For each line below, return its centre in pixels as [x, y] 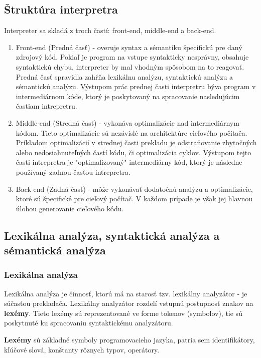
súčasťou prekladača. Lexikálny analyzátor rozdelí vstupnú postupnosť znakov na [129, 303]
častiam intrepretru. [46, 106]
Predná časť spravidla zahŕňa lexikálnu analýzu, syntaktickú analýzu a [124, 76]
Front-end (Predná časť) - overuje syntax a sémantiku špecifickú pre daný [129, 47]
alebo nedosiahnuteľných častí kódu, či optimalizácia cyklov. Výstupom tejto [134, 152]
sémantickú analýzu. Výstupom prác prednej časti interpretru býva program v [136, 86]
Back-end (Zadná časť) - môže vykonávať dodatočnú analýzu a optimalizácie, [134, 189]
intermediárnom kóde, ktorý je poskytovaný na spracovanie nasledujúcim [128, 96]
